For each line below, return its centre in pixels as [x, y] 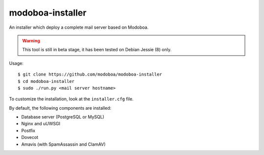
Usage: [16, 63]
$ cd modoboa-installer [46, 81]
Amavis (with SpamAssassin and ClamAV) [64, 144]
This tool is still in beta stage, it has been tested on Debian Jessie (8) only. [97, 50]
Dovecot [30, 137]
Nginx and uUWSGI [41, 124]
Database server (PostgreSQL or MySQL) [63, 117]
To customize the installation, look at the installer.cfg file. [71, 99]
